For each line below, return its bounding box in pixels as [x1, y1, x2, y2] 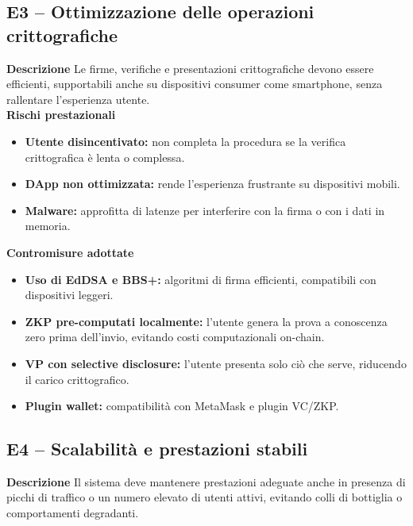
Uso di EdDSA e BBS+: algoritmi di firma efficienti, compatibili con [25, 271, 376, 287]
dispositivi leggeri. [25, 286, 114, 303]
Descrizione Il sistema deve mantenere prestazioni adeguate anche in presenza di [6, 473, 406, 490]
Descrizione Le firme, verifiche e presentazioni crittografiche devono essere [6, 60, 374, 76]
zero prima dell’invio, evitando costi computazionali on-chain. [25, 328, 325, 345]
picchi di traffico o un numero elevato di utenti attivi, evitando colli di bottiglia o [6, 489, 403, 505]
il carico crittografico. [25, 371, 129, 387]
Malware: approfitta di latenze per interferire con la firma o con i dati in [25, 202, 385, 218]
